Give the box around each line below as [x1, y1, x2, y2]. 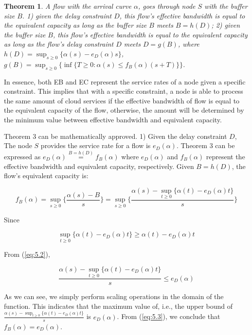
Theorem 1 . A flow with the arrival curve [4, 1, 131, 11]
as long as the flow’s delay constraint [4, 39, 114, 49]
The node [4, 140, 32, 151]
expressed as [4, 151, 41, 161]
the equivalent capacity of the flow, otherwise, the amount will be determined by [4, 105, 244, 115]
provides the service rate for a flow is [40, 140, 151, 151]
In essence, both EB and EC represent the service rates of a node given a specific [4, 76, 246, 86]
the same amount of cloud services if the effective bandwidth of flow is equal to [4, 95, 240, 105]
